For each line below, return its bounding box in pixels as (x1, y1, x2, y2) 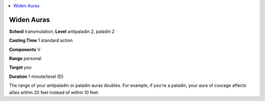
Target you (9, 64, 32, 71)
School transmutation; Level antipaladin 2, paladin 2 (9, 28, 115, 34)
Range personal (9, 55, 42, 61)
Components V (9, 47, 41, 52)
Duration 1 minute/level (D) (9, 74, 64, 79)
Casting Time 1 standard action (9, 37, 73, 44)
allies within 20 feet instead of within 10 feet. (9, 89, 99, 95)
